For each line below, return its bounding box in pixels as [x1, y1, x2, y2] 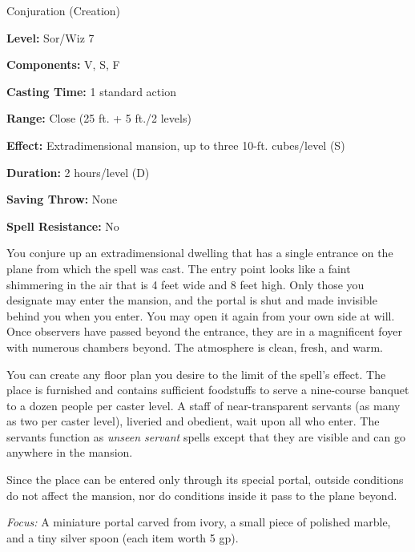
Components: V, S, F [6, 56, 120, 73]
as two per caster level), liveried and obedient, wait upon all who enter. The [6, 413, 380, 429]
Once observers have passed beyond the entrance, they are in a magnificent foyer [6, 323, 402, 340]
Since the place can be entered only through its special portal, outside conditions [6, 471, 404, 488]
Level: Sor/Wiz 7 [6, 29, 95, 46]
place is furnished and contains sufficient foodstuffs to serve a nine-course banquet [6, 381, 409, 398]
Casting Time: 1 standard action [6, 83, 176, 99]
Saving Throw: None [6, 191, 118, 208]
